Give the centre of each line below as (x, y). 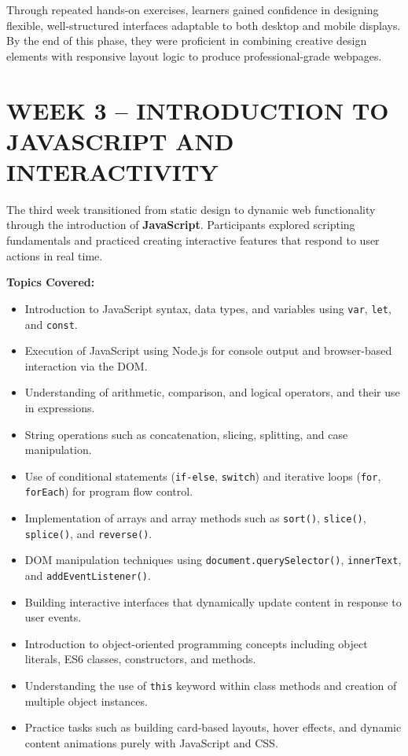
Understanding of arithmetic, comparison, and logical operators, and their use (212, 392)
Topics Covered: (51, 282)
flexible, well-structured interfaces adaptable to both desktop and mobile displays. (204, 25)
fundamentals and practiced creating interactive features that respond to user (193, 240)
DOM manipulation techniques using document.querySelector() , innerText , (213, 560)
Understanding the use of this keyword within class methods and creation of (211, 686)
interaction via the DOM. (86, 365)
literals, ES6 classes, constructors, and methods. (140, 659)
